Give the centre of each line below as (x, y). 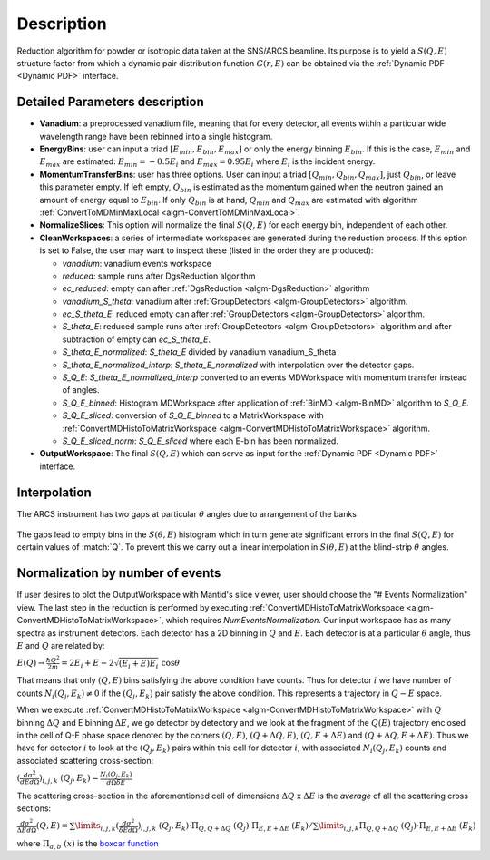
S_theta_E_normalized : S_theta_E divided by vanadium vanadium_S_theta (199, 352)
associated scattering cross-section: (85, 760)
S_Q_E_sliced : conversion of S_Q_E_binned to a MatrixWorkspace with (193, 415)
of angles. (81, 390)
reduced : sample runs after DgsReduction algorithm (159, 276)
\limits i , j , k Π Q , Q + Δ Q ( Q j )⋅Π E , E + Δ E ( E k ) (397, 827)
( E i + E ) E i (138, 664)
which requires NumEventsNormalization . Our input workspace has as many (308, 621)
